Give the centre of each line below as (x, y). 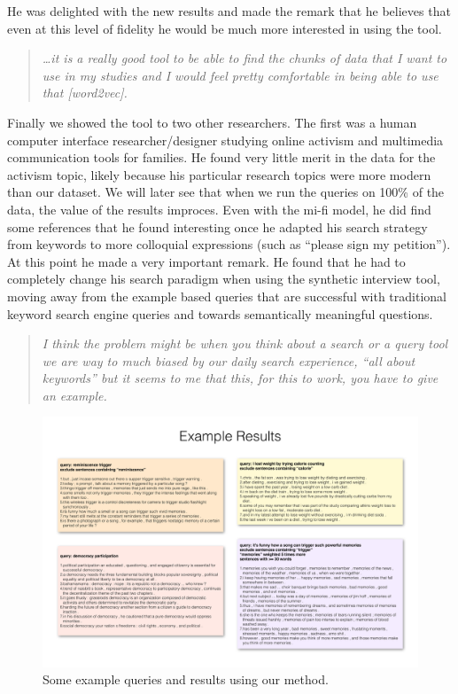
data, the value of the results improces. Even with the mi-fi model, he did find (219, 209)
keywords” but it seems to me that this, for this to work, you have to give (240, 378)
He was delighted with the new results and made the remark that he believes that (229, 11)
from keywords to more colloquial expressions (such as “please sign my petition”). (229, 244)
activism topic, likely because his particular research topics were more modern (219, 174)
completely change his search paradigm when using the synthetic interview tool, (224, 279)
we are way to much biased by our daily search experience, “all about (229, 360)
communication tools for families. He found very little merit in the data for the (221, 157)
